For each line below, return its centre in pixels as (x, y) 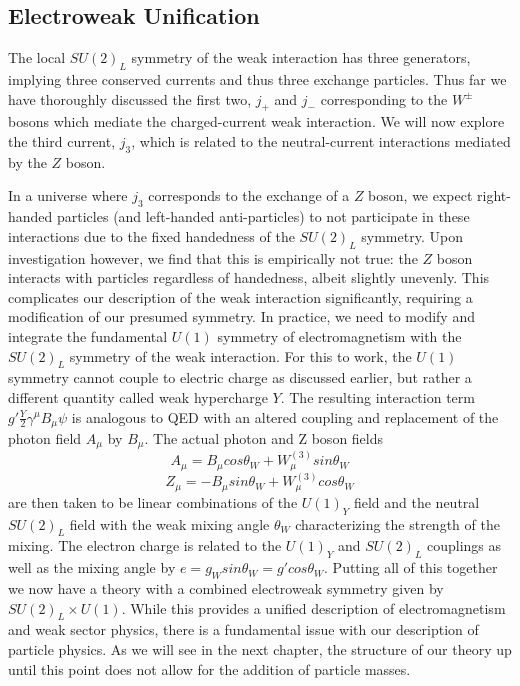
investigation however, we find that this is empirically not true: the (213, 257)
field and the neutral (416, 501)
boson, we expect (420, 195)
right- (494, 195)
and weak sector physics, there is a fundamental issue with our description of (243, 629)
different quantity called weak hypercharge (138, 396)
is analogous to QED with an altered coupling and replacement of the (285, 416)
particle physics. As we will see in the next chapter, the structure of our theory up (260, 649)
